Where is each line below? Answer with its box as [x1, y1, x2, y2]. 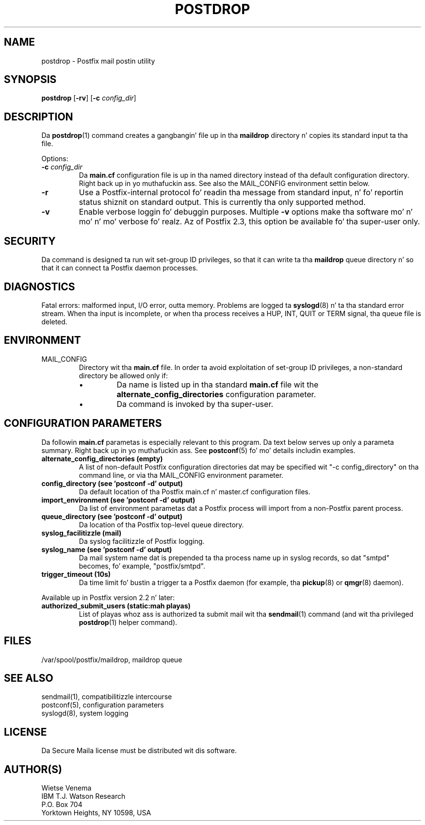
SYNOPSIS [4, 73, 57, 86]
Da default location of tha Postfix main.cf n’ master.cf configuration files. [79, 487, 311, 496]
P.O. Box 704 [41, 800, 82, 809]
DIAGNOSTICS [4, 280, 75, 293]
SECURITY [4, 235, 56, 247]
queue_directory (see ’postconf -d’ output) [41, 512, 182, 521]
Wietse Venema [41, 784, 92, 792]
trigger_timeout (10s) [41, 570, 111, 578]
